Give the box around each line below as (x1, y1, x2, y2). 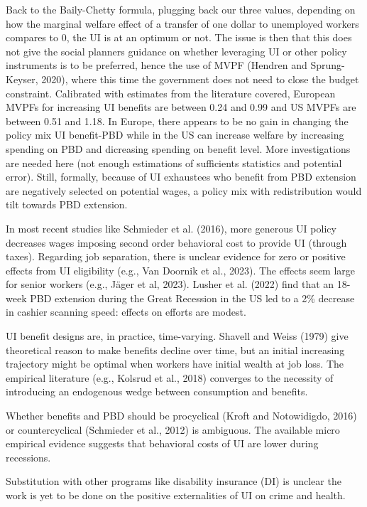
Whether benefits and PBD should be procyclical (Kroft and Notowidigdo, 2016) (6, 408, 357, 423)
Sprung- (310, 58, 345, 73)
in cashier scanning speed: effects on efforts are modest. (6, 304, 246, 319)
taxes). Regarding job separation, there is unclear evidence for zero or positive (6, 249, 346, 264)
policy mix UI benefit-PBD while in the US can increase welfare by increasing (6, 127, 344, 142)
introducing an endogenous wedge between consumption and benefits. (6, 384, 308, 399)
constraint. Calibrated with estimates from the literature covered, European (6, 85, 336, 100)
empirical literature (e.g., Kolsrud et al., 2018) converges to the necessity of (6, 370, 334, 385)
